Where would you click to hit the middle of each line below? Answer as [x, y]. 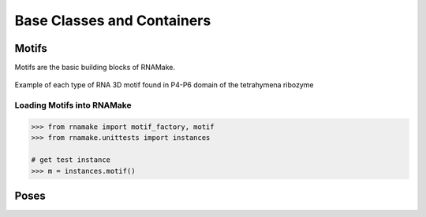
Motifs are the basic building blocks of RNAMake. [95, 68]
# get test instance [71, 160]
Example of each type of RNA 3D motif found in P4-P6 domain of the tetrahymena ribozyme [164, 85]
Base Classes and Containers [113, 20]
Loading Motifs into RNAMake [73, 105]
